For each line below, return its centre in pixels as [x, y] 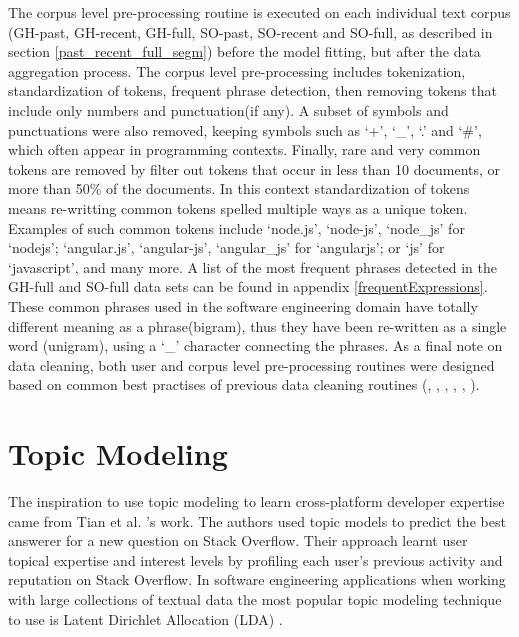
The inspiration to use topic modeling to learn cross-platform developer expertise [256, 501]
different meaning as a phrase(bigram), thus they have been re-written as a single [257, 325]
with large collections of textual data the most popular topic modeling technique [255, 598]
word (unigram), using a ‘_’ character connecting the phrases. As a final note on [255, 345]
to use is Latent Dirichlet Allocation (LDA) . [145, 618]
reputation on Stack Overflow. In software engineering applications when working [257, 579]
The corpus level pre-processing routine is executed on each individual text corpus [259, 12]
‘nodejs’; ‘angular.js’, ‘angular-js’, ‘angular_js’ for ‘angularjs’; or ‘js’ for [226, 247]
